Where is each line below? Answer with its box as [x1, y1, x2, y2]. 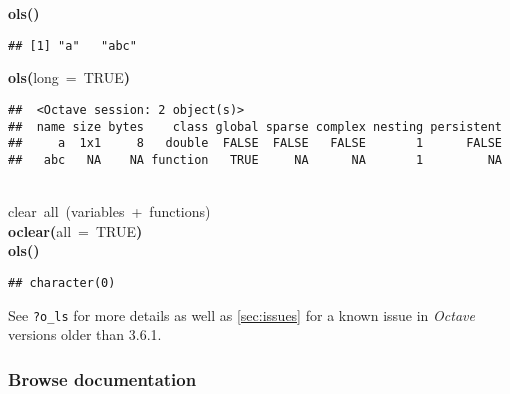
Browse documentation [8, 366, 197, 391]
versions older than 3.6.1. [8, 324, 162, 345]
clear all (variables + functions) [8, 201, 211, 222]
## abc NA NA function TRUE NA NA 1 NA [8, 152, 502, 167]
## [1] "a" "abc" [8, 38, 137, 53]
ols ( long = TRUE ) [8, 67, 131, 88]
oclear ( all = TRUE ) [8, 220, 143, 241]
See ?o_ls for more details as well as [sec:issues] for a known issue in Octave [8, 304, 475, 325]
